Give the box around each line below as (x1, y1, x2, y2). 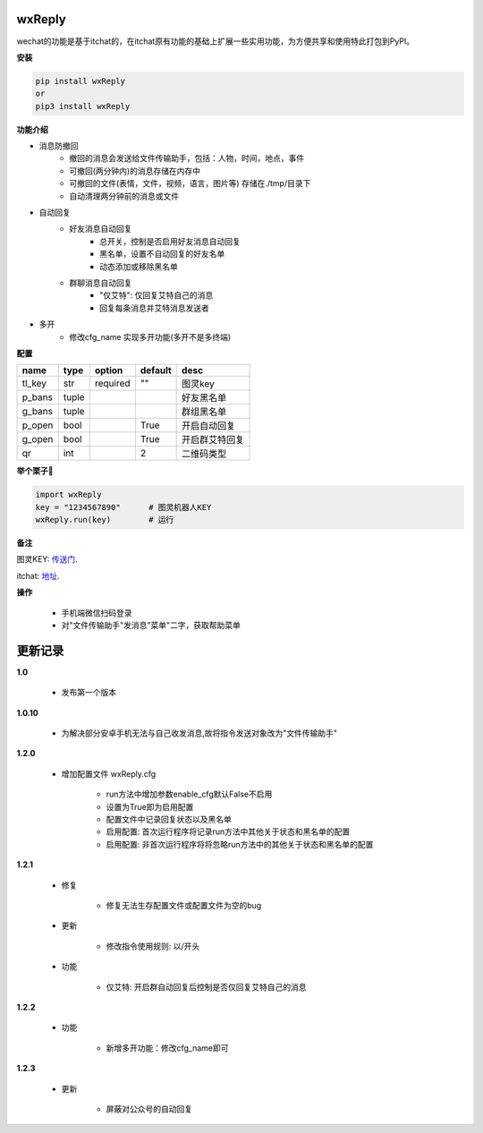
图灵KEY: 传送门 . (16, 554, 78, 565)
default (140, 364, 172, 377)
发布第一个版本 (61, 687, 116, 698)
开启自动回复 (182, 420, 236, 432)
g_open (21, 433, 54, 446)
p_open (21, 419, 54, 431)
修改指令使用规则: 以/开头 (106, 941, 200, 951)
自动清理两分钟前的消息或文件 (69, 191, 179, 201)
